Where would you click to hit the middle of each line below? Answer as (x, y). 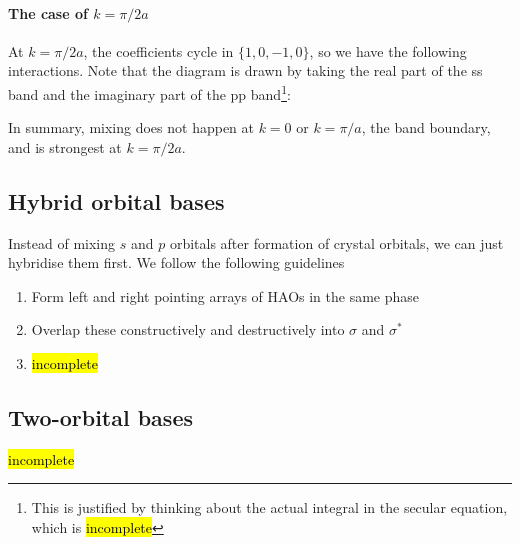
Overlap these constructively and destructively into (188, 329)
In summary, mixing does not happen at (131, 127)
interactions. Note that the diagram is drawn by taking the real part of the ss (245, 70)
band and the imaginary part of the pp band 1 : (149, 92)
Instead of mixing (62, 242)
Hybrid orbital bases (116, 200)
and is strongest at (65, 146)
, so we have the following (388, 50)
